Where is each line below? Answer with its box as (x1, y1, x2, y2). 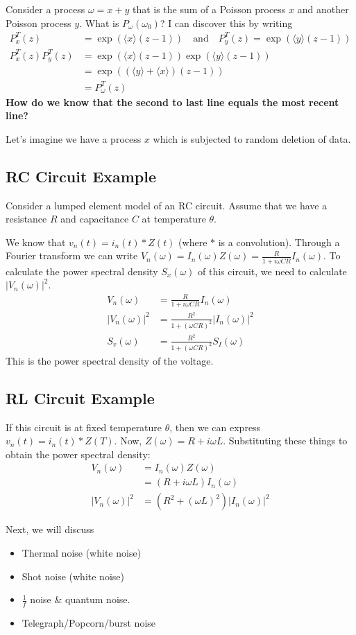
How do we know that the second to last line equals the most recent (6, 94, 339, 109)
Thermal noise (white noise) (22, 546, 142, 560)
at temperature (142, 211, 206, 226)
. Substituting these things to (223, 433, 348, 448)
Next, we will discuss (6, 522, 94, 537)
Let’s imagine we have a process (6, 131, 142, 146)
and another (297, 2, 349, 16)
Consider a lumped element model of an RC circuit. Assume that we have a (6, 198, 328, 212)
